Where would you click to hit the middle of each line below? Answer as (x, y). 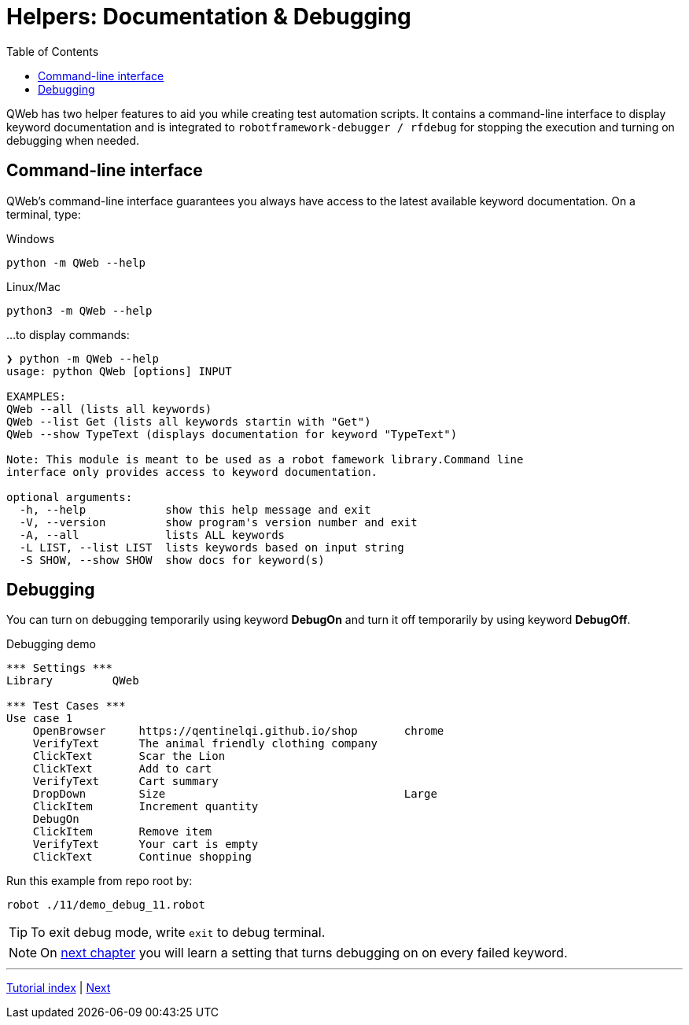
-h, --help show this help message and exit (195, 509)
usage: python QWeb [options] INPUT (119, 371)
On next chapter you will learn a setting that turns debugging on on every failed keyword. (304, 953)
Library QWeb (73, 681)
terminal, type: (44, 214)
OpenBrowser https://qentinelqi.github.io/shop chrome (238, 731)
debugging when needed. (73, 140)
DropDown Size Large (235, 794)
